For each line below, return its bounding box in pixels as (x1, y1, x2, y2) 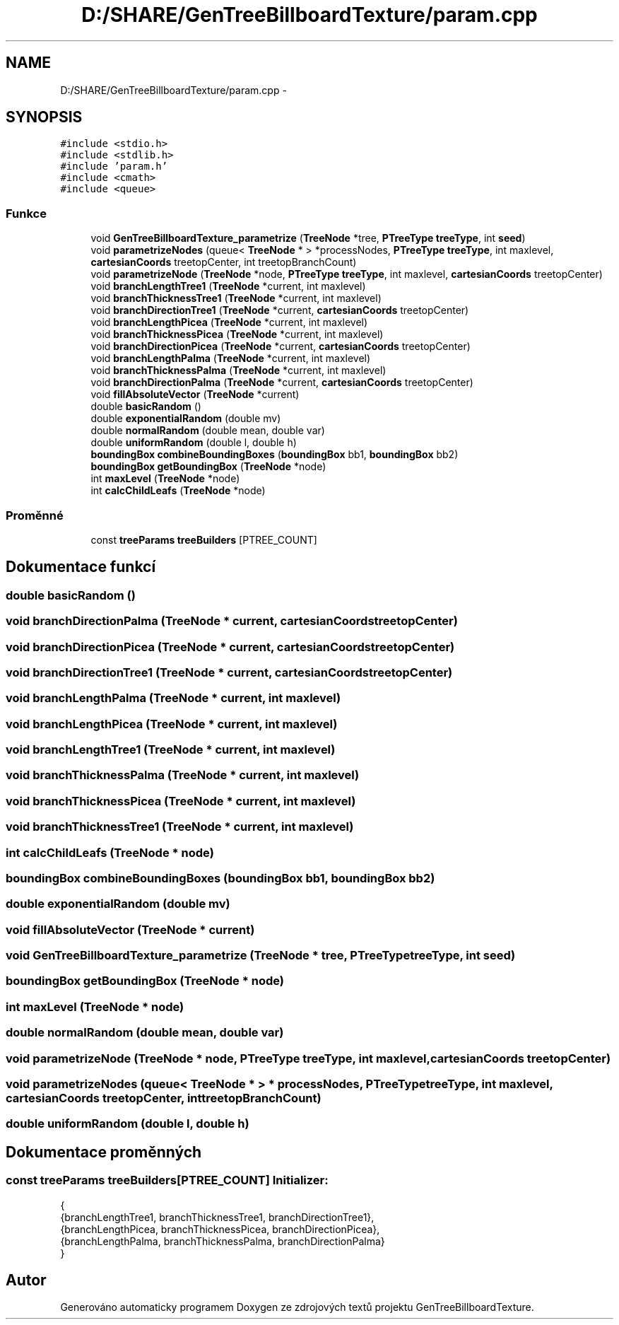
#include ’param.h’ (60, 160, 168, 173)
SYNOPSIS (6, 108, 83, 127)
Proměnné (6, 508, 64, 523)
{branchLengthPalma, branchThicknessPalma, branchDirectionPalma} (60, 1234, 385, 1247)
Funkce (6, 206, 47, 221)
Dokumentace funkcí (6, 558, 156, 576)
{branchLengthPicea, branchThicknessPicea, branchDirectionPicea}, (60, 1222, 380, 1235)
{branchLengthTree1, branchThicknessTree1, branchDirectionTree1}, (60, 1210, 375, 1223)
